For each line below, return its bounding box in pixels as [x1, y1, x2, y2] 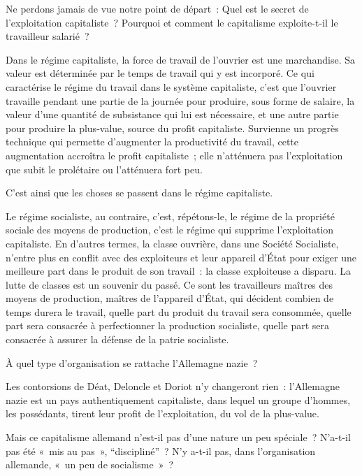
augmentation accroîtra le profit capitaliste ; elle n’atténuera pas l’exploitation [6, 147, 343, 162]
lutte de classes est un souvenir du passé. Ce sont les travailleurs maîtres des [6, 277, 333, 291]
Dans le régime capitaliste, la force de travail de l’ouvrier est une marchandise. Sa [6, 52, 356, 66]
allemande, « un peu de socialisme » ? [6, 457, 174, 472]
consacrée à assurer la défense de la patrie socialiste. [6, 332, 229, 347]
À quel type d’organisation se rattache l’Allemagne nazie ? [6, 355, 258, 370]
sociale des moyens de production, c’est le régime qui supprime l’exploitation [6, 222, 334, 237]
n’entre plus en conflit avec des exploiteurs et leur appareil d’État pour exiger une [6, 250, 356, 264]
